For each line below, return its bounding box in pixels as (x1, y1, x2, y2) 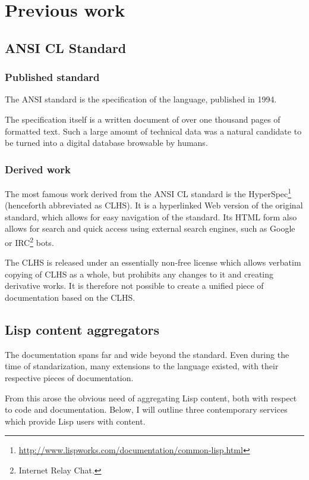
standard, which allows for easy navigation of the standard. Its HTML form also (5, 210, 297, 223)
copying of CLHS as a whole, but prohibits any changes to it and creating (5, 267, 274, 280)
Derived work (5, 161, 71, 176)
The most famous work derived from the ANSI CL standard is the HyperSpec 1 (5, 185, 292, 200)
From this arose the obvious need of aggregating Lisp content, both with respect (5, 391, 297, 404)
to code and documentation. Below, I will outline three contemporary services (5, 403, 288, 416)
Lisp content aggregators (5, 320, 160, 339)
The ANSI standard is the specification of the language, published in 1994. (5, 93, 277, 105)
